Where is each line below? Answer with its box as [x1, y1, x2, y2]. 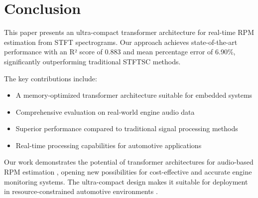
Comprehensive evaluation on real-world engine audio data [15, 106, 195, 117]
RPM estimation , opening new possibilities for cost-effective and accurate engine [4, 167, 252, 177]
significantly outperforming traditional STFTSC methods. [4, 56, 181, 66]
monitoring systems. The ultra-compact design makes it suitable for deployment [4, 176, 248, 187]
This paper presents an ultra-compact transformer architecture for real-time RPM [4, 27, 254, 37]
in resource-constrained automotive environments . [4, 186, 158, 197]
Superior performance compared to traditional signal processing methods [15, 123, 238, 134]
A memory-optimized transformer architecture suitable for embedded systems [15, 90, 253, 100]
